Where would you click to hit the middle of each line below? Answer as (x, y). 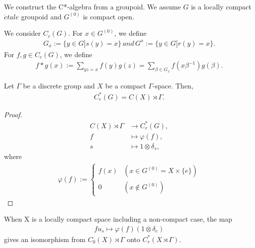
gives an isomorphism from (45, 239)
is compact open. (109, 16)
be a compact (126, 85)
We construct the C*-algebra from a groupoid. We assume (92, 6)
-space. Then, (173, 85)
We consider (23, 33)
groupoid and (41, 16)
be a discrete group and (59, 85)
